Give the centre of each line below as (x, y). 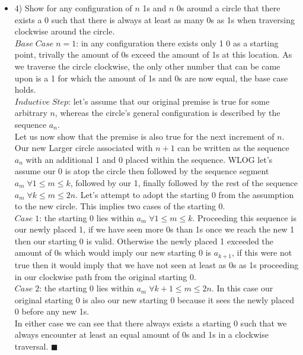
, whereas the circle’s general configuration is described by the (168, 113)
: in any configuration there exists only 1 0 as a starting (177, 43)
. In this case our (242, 288)
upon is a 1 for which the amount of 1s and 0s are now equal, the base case (151, 78)
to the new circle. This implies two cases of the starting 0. (120, 206)
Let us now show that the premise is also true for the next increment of (144, 136)
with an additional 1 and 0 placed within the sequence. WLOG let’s (149, 159)
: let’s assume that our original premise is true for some (169, 101)
